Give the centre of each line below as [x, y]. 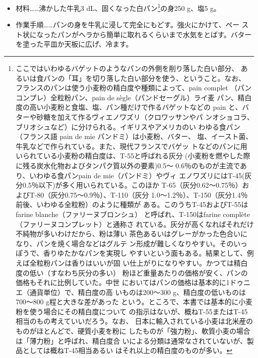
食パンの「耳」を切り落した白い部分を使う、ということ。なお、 [141, 78]
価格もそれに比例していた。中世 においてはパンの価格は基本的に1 [123, 282]
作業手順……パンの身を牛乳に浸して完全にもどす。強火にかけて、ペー [128, 25]
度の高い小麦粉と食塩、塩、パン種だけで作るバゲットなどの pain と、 [129, 107]
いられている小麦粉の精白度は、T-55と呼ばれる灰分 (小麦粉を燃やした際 [133, 156]
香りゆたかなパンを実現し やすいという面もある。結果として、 [145, 253]
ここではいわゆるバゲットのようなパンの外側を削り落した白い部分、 [127, 68]
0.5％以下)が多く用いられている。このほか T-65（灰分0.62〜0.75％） [132, 185]
